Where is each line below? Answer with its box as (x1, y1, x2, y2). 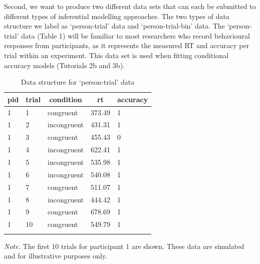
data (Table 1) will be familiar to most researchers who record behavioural (21, 30, 250, 41)
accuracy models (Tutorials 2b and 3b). (4, 60, 125, 70)
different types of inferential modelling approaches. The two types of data (4, 11, 229, 21)
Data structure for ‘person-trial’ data (21, 77, 135, 87)
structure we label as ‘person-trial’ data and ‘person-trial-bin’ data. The (4, 21, 225, 31)
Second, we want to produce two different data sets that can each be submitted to (4, 1, 256, 11)
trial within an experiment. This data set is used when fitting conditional (4, 50, 229, 60)
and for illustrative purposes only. (4, 250, 107, 261)
